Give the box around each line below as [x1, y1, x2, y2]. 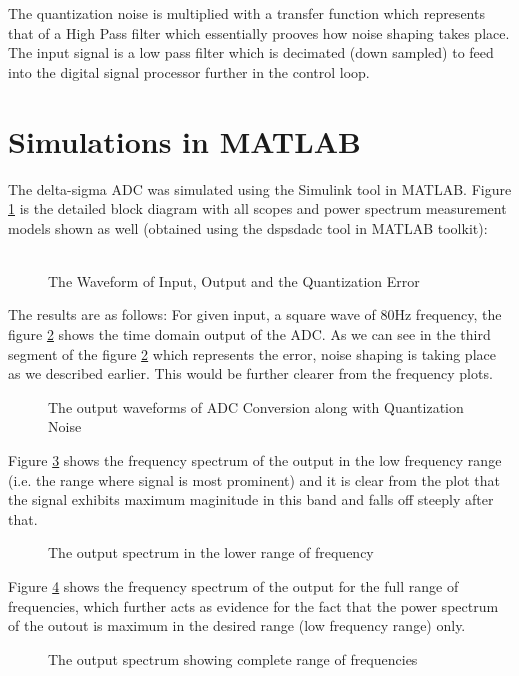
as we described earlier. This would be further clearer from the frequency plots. [8, 363, 493, 384]
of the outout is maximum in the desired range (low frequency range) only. [8, 615, 466, 636]
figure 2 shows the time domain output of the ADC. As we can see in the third [8, 324, 491, 345]
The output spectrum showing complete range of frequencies [48, 648, 418, 669]
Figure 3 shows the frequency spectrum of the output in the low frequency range [8, 450, 502, 471]
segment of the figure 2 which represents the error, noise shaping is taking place [8, 343, 496, 364]
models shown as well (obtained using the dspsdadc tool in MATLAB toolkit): [8, 217, 488, 238]
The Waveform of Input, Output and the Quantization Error [48, 270, 420, 291]
